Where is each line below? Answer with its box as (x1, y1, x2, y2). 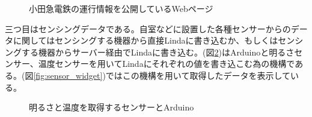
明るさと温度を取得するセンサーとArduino (29, 101, 194, 113)
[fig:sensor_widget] (33, 69, 103, 81)
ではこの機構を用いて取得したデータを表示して (105, 69, 290, 81)
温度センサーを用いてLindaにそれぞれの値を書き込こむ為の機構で (38, 57, 295, 70)
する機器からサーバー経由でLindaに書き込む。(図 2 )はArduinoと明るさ (21, 45, 295, 58)
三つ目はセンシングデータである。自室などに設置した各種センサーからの (5, 22, 291, 35)
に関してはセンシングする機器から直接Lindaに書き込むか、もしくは (13, 34, 278, 47)
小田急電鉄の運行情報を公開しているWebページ (29, 2, 213, 14)
